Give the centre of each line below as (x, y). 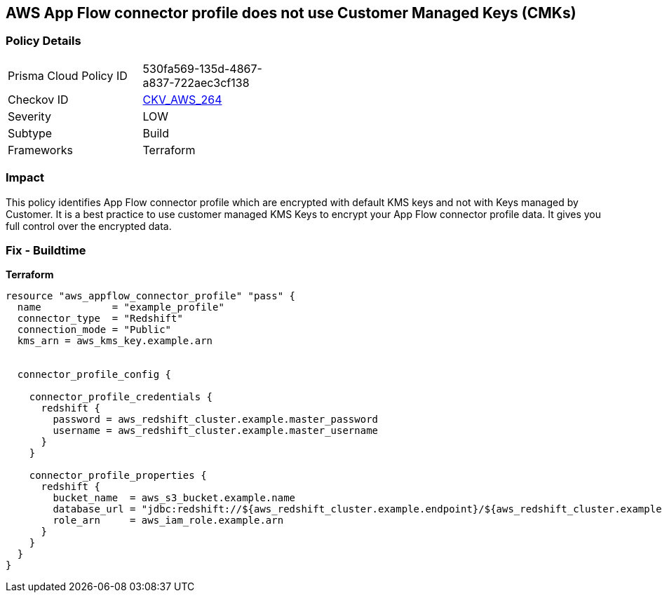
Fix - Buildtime (46, 250)
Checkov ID (38, 99)
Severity (29, 116)
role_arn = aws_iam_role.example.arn (168, 521)
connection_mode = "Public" (94, 330)
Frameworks (40, 150)
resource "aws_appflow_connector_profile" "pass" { (151, 296)
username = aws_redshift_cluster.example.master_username (216, 431)
